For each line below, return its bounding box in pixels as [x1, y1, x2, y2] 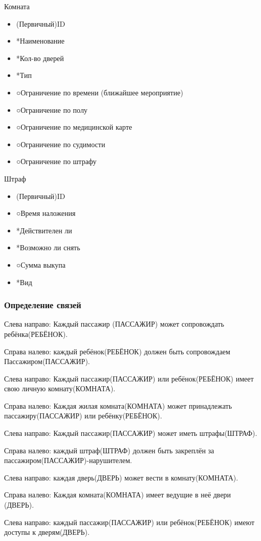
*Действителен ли [16, 225, 72, 235]
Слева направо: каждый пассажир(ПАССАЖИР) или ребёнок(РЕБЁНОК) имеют [4, 516, 255, 527]
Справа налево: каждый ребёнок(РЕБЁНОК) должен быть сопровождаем [4, 346, 230, 356]
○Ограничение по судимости [16, 138, 105, 149]
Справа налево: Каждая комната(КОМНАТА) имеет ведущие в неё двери [4, 489, 231, 500]
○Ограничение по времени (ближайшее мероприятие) [16, 87, 183, 97]
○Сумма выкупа [16, 259, 66, 270]
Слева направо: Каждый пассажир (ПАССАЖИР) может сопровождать [4, 318, 224, 329]
